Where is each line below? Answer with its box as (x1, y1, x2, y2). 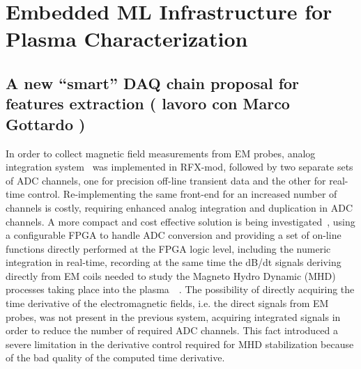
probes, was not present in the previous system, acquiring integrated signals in (6, 309, 341, 324)
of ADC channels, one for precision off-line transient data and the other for (6, 173, 326, 187)
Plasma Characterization (6, 24, 248, 53)
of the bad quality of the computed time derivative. (6, 350, 225, 365)
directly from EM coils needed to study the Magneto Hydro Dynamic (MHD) (6, 268, 336, 283)
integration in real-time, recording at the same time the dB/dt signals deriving (6, 255, 341, 269)
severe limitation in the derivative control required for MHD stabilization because (6, 336, 354, 351)
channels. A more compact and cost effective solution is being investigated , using (6, 214, 355, 228)
